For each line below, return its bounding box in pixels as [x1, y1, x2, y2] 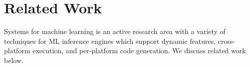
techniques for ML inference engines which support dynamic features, [4, 35, 216, 46]
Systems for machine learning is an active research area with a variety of [4, 26, 226, 36]
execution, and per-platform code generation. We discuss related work [32, 45, 246, 56]
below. [4, 55, 23, 65]
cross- [218, 35, 236, 46]
